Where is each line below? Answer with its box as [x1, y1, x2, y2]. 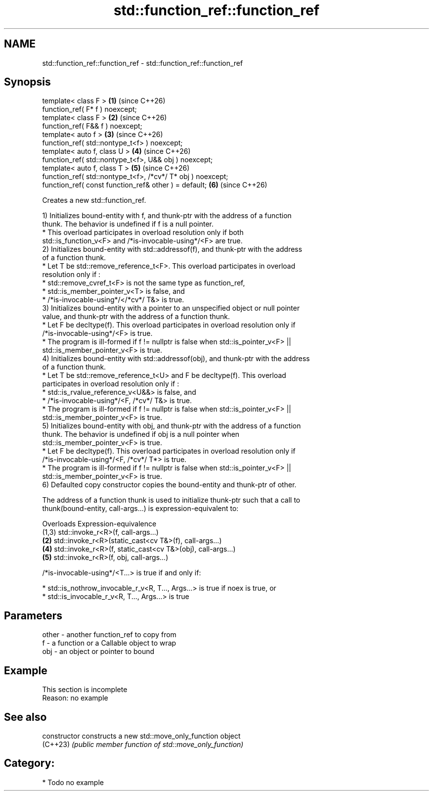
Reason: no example [42, 694, 108, 702]
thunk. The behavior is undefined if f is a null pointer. [42, 220, 214, 229]
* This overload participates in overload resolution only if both [42, 228, 244, 237]
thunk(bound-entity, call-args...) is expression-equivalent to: [42, 504, 239, 513]
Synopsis [4, 76, 51, 89]
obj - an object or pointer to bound [42, 647, 155, 656]
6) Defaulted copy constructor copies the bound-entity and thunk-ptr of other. [42, 480, 297, 489]
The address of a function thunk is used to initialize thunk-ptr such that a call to [42, 496, 301, 505]
